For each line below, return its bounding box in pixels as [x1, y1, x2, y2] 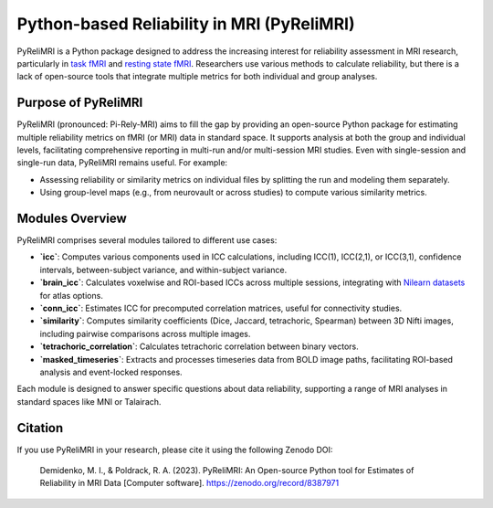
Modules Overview [16, 211, 127, 226]
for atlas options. [39, 290, 104, 301]
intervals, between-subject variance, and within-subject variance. [39, 264, 288, 275]
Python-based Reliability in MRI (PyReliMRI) [16, 14, 355, 34]
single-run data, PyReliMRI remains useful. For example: [16, 157, 228, 168]
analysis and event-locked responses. [39, 366, 183, 377]
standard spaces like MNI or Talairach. [16, 396, 162, 407]
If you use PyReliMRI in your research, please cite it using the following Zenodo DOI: [16, 444, 333, 455]
